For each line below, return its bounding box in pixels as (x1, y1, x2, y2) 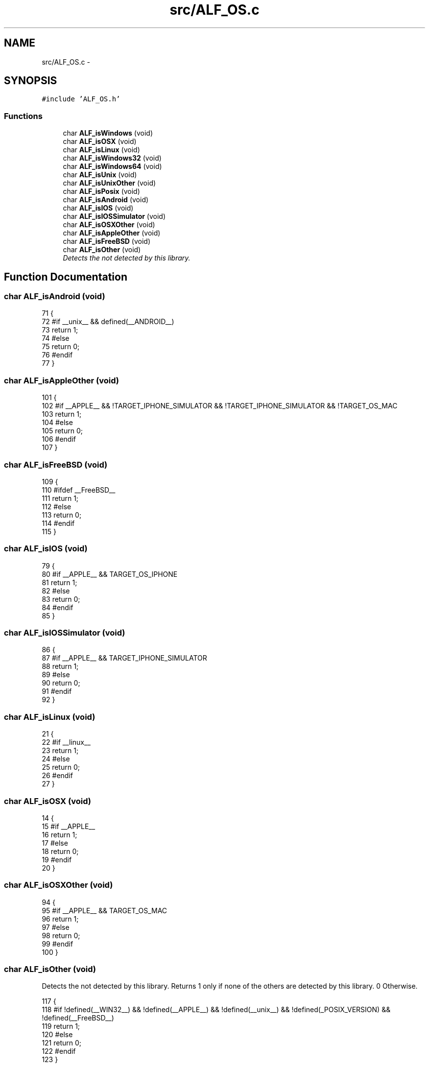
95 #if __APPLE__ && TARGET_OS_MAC (42, 906, 167, 915)
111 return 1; (42, 494, 79, 502)
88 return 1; (42, 662, 79, 671)
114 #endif (42, 519, 75, 527)
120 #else (42, 1030, 73, 1039)
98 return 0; (42, 931, 80, 940)
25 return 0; (42, 763, 80, 772)
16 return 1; (42, 830, 77, 839)
